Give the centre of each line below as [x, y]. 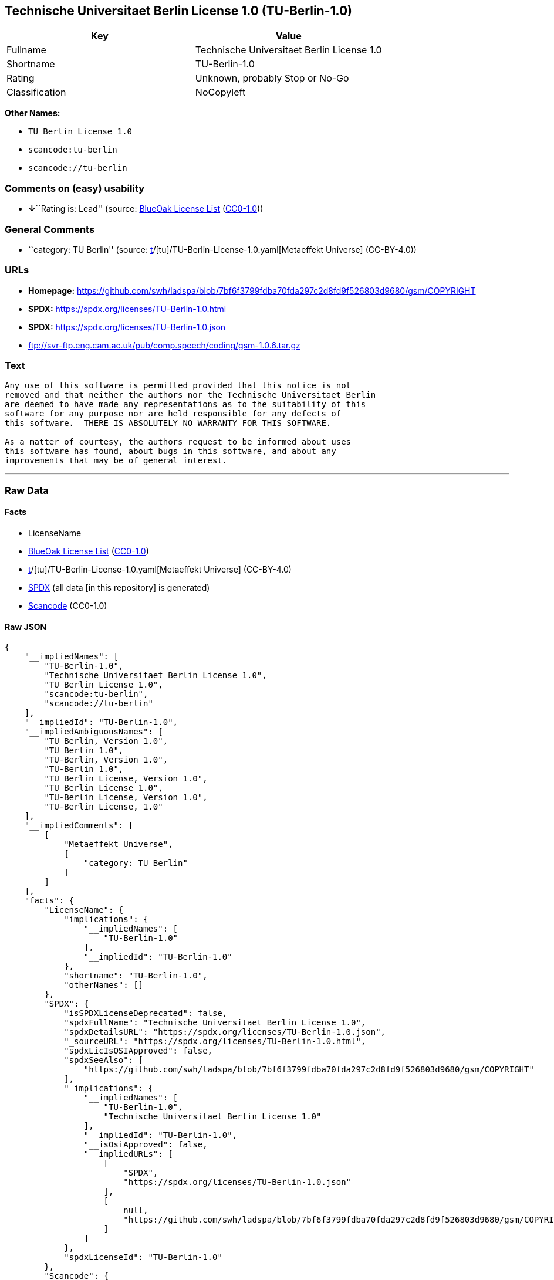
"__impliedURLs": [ [128, 1154]
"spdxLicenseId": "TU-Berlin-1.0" [143, 1257]
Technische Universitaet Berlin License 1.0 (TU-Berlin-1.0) [179, 11]
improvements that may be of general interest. [116, 461]
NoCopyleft [220, 92]
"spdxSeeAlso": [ [104, 1060]
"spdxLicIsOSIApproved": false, [138, 1051]
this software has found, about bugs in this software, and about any [170, 451]
